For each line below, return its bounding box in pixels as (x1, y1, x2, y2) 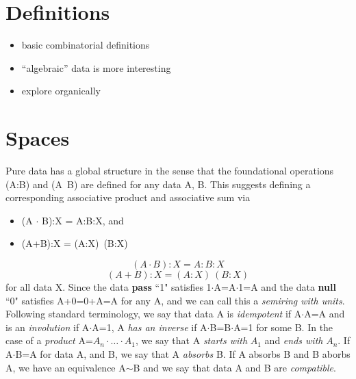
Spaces (5, 124, 70, 152)
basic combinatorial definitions (21, 38, 150, 52)
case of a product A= (5, 333, 93, 348)
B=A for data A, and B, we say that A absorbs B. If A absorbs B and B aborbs (15, 346, 351, 361)
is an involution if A (5, 319, 90, 334)
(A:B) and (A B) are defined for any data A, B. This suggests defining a (5, 177, 311, 191)
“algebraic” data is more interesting (21, 60, 171, 75)
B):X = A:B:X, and (41, 213, 124, 227)
